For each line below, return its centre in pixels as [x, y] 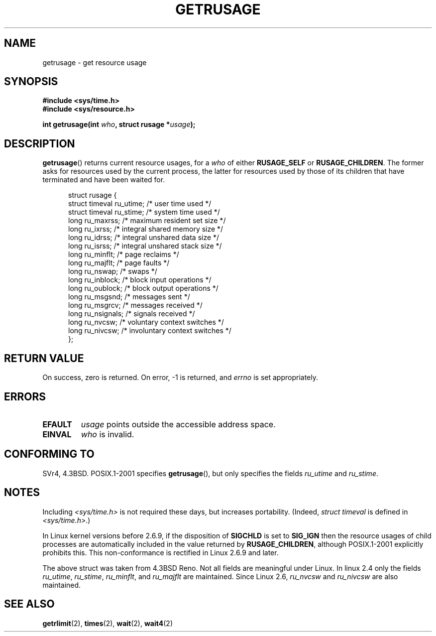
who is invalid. [108, 434]
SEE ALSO [29, 604]
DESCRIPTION [40, 143]
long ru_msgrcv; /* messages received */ [135, 305]
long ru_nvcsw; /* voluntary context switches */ [146, 322]
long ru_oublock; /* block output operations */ [143, 288]
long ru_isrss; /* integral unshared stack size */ [145, 246]
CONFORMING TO [49, 454]
